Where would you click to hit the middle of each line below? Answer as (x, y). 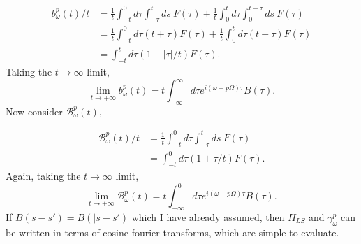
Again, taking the (43, 176)
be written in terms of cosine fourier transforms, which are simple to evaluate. (172, 232)
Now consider (34, 111)
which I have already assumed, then (208, 217)
